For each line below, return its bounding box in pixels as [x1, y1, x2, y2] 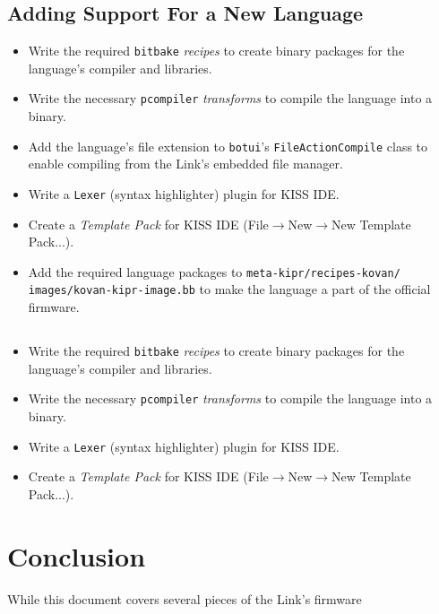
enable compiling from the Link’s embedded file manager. [28, 154, 343, 173]
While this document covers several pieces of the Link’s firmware [7, 589, 362, 608]
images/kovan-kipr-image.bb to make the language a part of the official [28, 280, 431, 298]
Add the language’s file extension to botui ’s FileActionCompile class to [28, 136, 428, 155]
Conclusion [7, 537, 146, 574]
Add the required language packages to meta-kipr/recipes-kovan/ [28, 262, 400, 281]
